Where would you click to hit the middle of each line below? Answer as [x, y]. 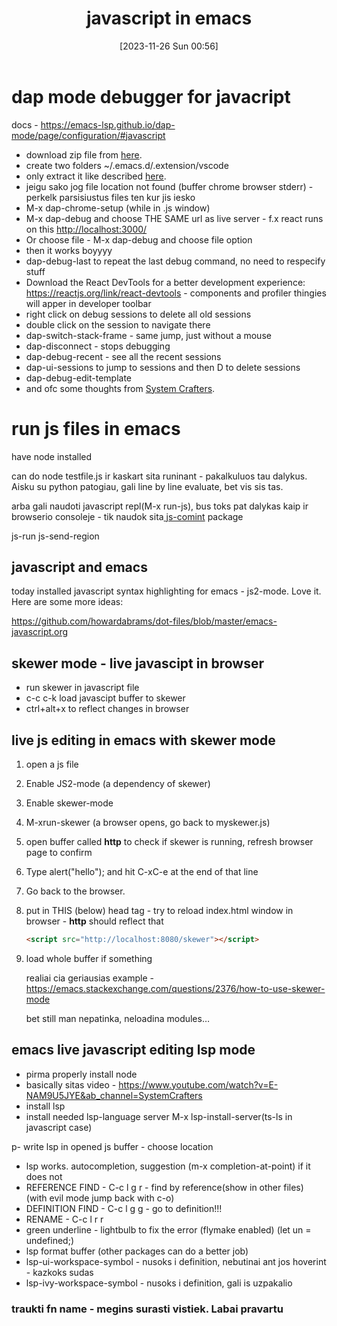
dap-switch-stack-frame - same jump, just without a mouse [148, 335]
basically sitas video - [71, 1084]
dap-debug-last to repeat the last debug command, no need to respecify [175, 261]
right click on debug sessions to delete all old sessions [138, 314]
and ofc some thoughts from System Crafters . [120, 388]
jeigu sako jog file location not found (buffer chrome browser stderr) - [169, 186]
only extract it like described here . [96, 176]
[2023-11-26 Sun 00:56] [169, 46]
